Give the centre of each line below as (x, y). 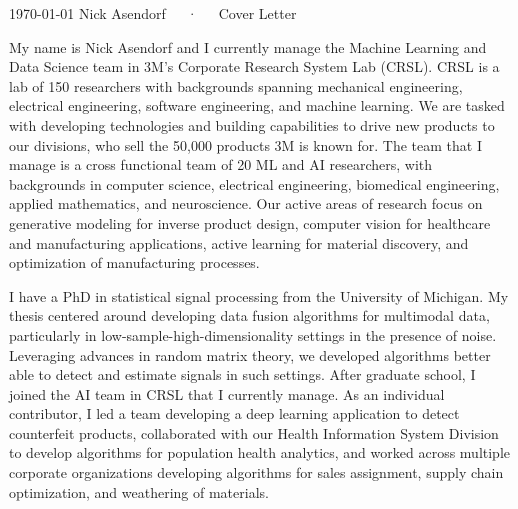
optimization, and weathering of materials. (139, 491)
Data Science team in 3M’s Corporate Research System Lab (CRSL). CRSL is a (254, 66)
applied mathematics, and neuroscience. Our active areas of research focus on (246, 203)
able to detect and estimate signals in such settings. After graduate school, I (242, 374)
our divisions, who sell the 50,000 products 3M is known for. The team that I (246, 144)
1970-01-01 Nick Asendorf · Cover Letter (153, 13)
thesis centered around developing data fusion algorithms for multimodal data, (249, 315)
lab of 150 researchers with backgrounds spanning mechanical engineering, (236, 85)
